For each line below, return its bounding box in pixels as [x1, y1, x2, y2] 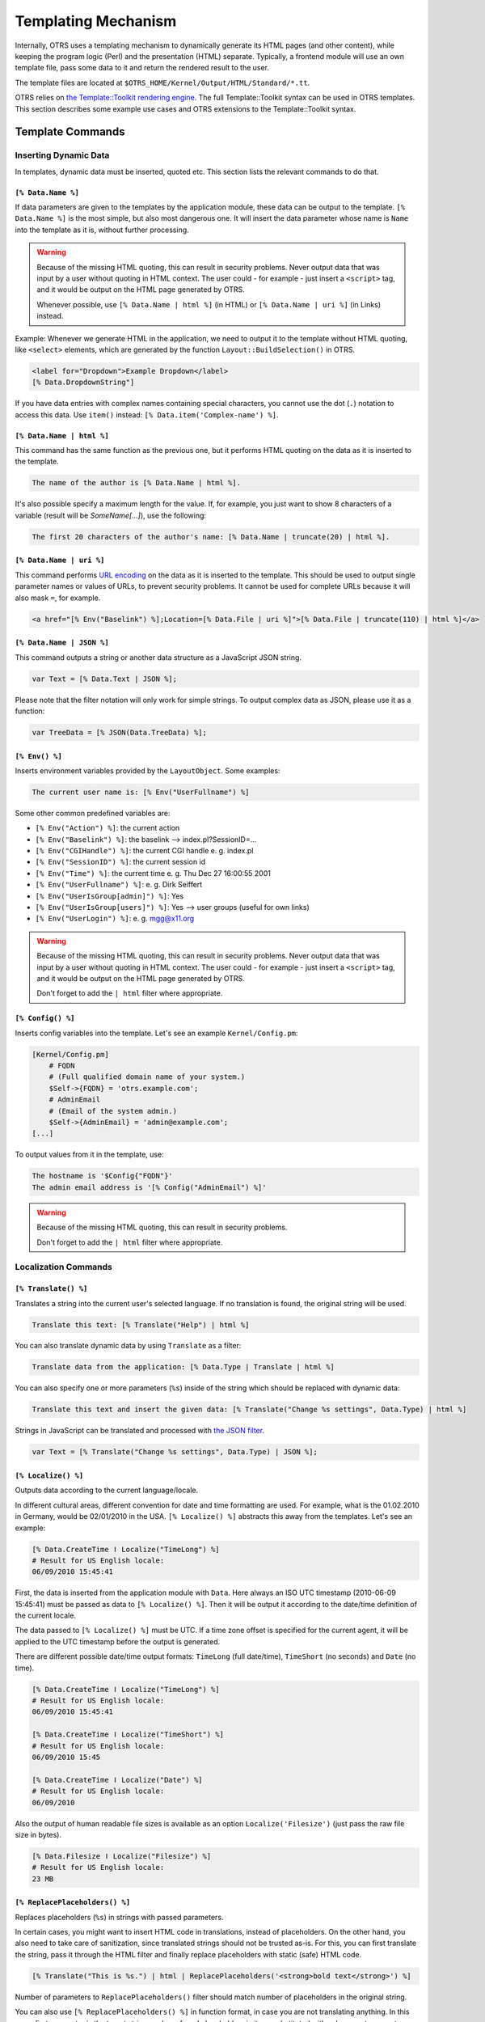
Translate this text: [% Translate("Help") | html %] [32, 1320, 250, 1330]
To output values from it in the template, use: [15, 1149, 165, 1160]
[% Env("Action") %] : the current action [35, 823, 180, 833]
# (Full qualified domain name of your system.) [48, 1072, 246, 1081]
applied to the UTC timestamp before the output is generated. [15, 1636, 221, 1646]
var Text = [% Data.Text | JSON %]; [32, 674, 178, 683]
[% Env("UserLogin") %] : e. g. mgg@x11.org [35, 914, 195, 924]
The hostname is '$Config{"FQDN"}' [32, 1171, 173, 1181]
